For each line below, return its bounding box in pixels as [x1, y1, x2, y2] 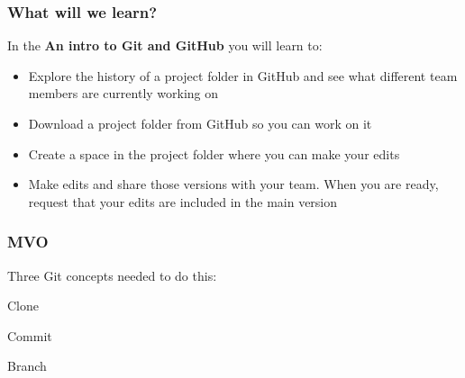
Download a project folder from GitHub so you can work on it [28, 114, 372, 132]
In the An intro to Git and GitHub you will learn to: [7, 36, 323, 55]
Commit [7, 326, 52, 345]
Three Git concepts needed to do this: [7, 265, 217, 284]
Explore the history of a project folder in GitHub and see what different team [28, 66, 458, 85]
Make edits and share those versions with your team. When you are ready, [28, 175, 439, 193]
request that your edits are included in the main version [28, 192, 338, 211]
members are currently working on [28, 84, 219, 103]
